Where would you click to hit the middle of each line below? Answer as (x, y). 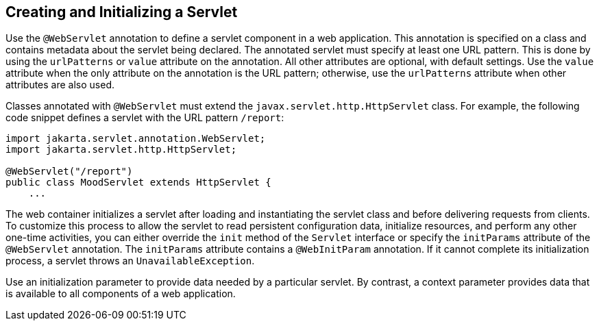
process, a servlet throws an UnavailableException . (130, 261)
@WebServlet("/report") (69, 172)
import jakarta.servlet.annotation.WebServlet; (136, 139)
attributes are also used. (60, 85)
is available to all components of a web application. (121, 294)
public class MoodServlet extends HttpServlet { (138, 183)
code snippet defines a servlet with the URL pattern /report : (145, 118)
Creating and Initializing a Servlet (122, 12)
